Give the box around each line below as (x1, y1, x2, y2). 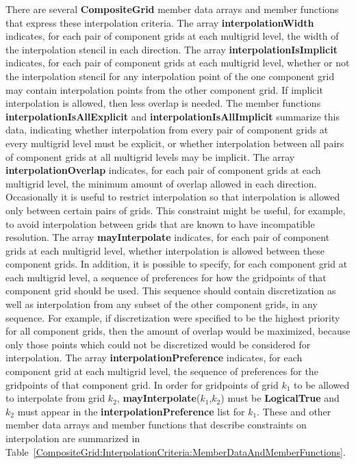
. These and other (257, 404, 331, 418)
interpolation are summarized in (5, 431, 140, 445)
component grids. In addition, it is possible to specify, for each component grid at (5, 257, 348, 271)
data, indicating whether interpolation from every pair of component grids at (5, 123, 329, 137)
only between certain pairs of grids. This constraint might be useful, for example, (5, 203, 346, 217)
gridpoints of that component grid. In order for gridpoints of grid (5, 377, 279, 391)
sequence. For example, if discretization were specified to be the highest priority (5, 310, 340, 324)
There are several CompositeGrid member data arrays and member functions (5, 2, 339, 16)
